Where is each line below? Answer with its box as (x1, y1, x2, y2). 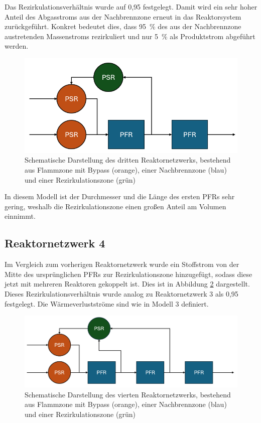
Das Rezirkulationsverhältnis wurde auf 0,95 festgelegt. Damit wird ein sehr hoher (5, 2, 257, 12)
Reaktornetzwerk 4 (5, 235, 105, 251)
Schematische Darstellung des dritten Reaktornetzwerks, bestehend (25, 155, 231, 165)
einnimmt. (5, 211, 36, 221)
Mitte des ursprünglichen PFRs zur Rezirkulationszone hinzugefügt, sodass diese (5, 268, 252, 279)
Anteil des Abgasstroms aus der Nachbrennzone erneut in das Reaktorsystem (5, 11, 241, 22)
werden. (5, 41, 29, 51)
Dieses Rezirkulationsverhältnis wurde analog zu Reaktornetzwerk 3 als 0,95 (5, 288, 238, 299)
